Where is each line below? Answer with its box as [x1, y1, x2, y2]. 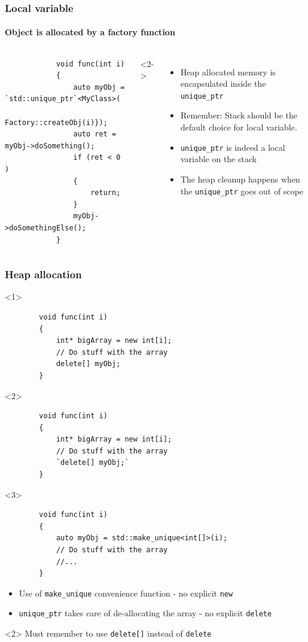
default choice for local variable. [180, 121, 297, 133]
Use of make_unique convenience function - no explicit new [19, 586, 233, 599]
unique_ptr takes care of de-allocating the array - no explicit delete [19, 607, 272, 619]
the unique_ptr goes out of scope [180, 184, 304, 197]
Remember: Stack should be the [180, 109, 298, 121]
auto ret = [73, 130, 117, 139]
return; [90, 188, 121, 197]
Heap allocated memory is [180, 65, 276, 78]
